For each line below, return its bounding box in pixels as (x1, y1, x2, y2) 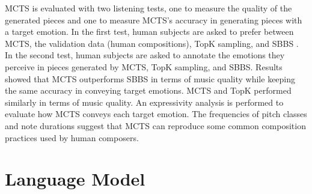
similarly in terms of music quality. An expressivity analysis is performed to (5, 95, 284, 108)
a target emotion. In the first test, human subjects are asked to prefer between (5, 25, 294, 38)
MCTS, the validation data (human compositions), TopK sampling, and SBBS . (5, 37, 299, 49)
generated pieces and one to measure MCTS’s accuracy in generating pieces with (5, 13, 302, 26)
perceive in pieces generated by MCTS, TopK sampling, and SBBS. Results (5, 60, 283, 73)
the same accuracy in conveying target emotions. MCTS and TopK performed (5, 84, 292, 97)
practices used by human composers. (5, 131, 139, 144)
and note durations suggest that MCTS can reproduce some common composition (5, 119, 306, 132)
